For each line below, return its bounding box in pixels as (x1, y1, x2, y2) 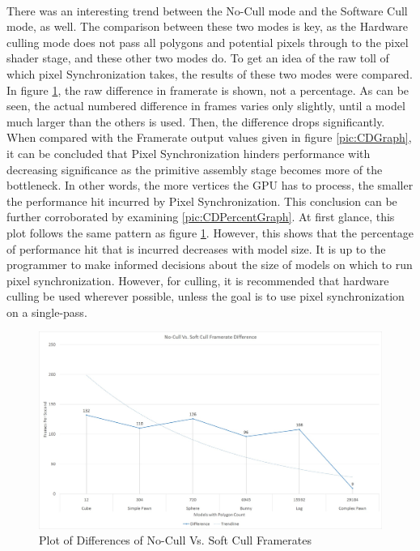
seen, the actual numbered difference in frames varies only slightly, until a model (6, 97, 405, 114)
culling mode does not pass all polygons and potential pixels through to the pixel (6, 33, 409, 50)
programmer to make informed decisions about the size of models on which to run (6, 256, 413, 273)
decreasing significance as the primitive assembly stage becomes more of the (6, 160, 383, 177)
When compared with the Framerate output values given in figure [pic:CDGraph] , (6, 129, 412, 146)
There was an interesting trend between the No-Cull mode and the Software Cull (6, 2, 408, 19)
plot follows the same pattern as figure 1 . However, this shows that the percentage (6, 224, 414, 241)
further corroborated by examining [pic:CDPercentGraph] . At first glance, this (6, 208, 395, 225)
